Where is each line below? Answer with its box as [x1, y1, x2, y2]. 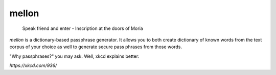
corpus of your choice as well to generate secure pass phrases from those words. [9, 44, 182, 50]
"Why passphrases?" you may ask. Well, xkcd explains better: [9, 53, 140, 59]
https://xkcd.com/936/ [9, 62, 57, 68]
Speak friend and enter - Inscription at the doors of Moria [22, 25, 143, 31]
